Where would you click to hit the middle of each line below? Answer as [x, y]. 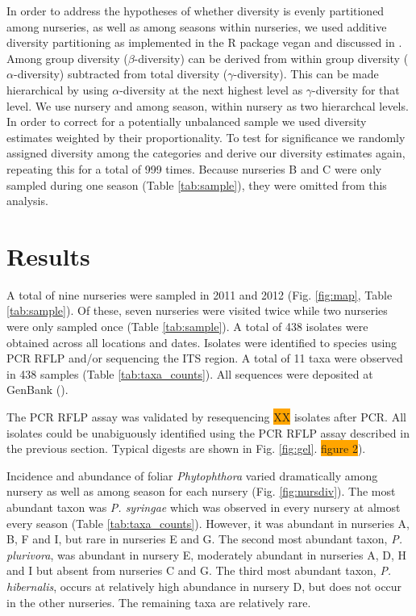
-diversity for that [356, 89]
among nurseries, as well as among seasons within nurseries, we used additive [197, 26]
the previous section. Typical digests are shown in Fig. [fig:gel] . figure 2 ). [186, 448]
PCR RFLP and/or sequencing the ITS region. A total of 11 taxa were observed [205, 358]
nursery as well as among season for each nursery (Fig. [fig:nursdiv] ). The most [201, 491]
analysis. [27, 201]
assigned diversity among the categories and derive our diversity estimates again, [206, 153]
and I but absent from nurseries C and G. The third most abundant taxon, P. [199, 570]
